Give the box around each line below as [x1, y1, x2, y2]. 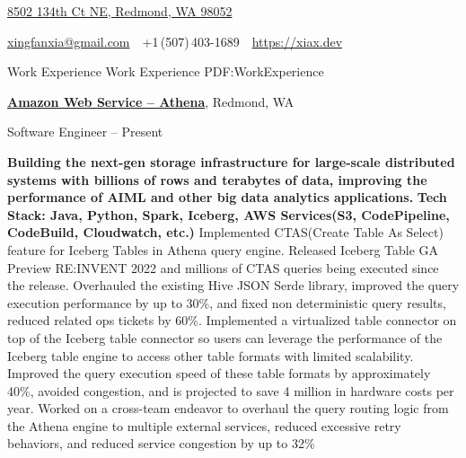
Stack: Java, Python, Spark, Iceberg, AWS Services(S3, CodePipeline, [7, 205, 450, 224]
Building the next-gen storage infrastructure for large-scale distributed [7, 152, 455, 171]
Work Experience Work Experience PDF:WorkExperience [7, 62, 324, 81]
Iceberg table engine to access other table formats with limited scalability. [7, 346, 414, 365]
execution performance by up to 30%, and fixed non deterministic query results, [7, 293, 446, 312]
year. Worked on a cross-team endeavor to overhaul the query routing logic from [7, 399, 449, 418]
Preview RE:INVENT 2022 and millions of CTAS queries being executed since [7, 258, 439, 277]
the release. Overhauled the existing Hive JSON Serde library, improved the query [7, 276, 460, 295]
